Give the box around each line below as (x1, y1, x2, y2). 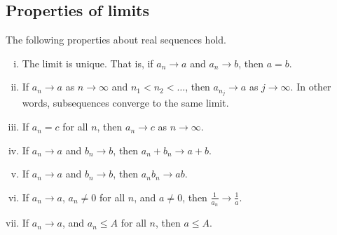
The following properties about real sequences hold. (6, 32, 226, 47)
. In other (290, 79, 331, 94)
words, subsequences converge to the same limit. (22, 95, 229, 110)
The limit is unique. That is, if (22, 55, 153, 70)
